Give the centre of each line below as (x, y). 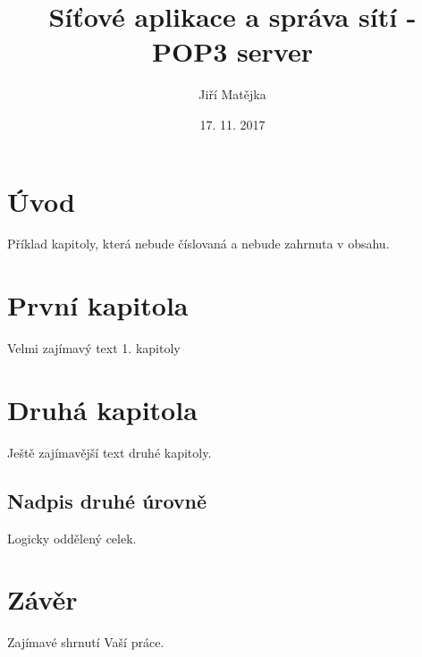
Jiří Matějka (232, 94)
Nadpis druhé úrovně (107, 500)
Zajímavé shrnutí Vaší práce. (86, 642)
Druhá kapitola (102, 409)
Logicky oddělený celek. (72, 538)
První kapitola (98, 305)
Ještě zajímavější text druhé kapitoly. (110, 452)
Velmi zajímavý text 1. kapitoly (94, 348)
